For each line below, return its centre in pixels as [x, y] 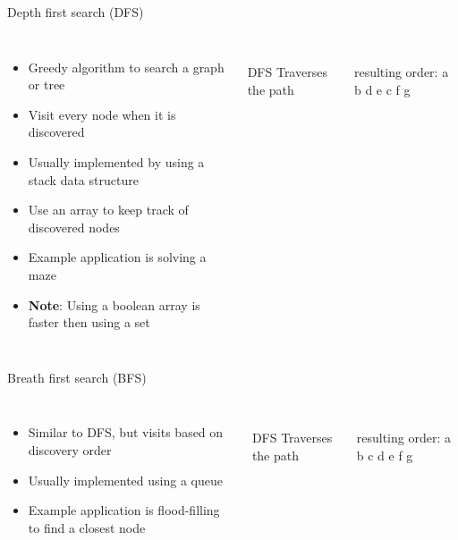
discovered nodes [74, 227]
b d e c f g [382, 89]
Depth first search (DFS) [76, 12]
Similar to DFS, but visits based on [126, 432]
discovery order [70, 449]
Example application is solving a [117, 257]
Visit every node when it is [102, 114]
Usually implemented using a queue [125, 480]
